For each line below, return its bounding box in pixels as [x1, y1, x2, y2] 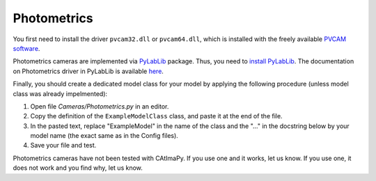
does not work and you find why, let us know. [13, 164, 143, 172]
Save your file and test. [30, 141, 97, 150]
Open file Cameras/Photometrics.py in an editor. [30, 102, 169, 111]
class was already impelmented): [13, 89, 108, 97]
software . [13, 44, 40, 52]
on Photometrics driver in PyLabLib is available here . [13, 67, 164, 75]
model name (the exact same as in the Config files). [30, 132, 179, 140]
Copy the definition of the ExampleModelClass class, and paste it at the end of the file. [30, 112, 283, 120]
